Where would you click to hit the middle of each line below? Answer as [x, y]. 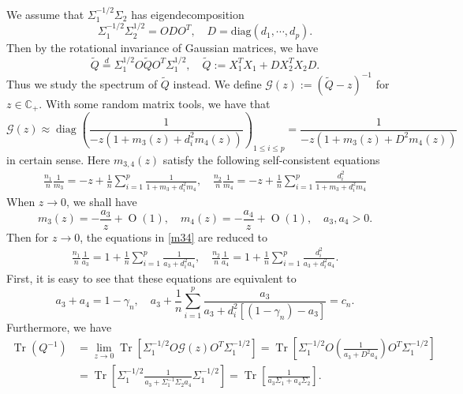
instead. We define [217, 83]
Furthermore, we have [59, 326]
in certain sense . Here [58, 159]
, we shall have [102, 201]
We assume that [45, 14]
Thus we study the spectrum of [82, 83]
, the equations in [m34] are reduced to [174, 236]
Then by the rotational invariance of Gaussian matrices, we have [162, 48]
